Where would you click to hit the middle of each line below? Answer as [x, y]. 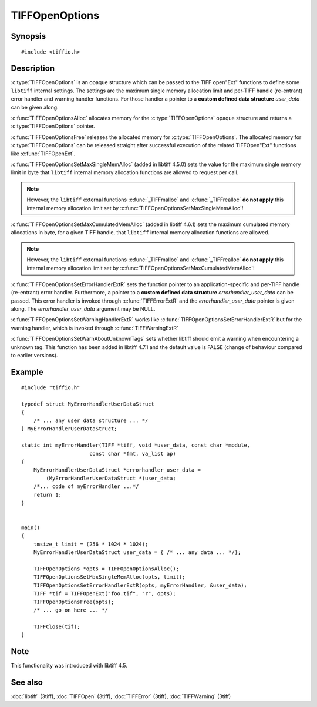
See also [27, 682]
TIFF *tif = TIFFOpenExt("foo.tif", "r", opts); [104, 594]
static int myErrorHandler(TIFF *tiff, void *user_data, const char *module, [136, 445]
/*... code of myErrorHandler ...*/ [86, 487]
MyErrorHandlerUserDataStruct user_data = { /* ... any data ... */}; [137, 552]
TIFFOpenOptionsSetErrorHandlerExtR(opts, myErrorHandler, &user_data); [140, 585]
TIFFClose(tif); [57, 626]
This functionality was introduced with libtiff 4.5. [69, 666]
